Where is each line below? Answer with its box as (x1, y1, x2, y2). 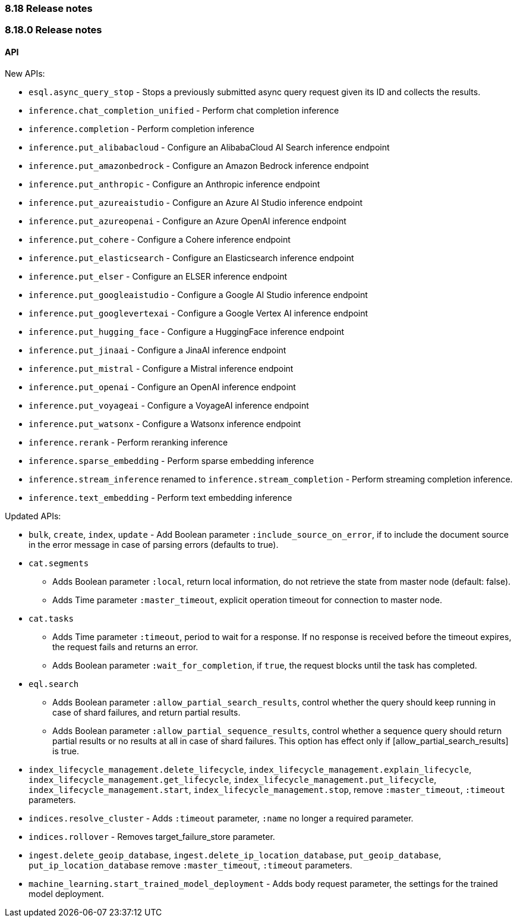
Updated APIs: (5, 510, 61, 521)
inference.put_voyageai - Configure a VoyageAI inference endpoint (29, 400, 309, 410)
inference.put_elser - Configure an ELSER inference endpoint (29, 271, 288, 281)
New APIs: (5, 68, 45, 79)
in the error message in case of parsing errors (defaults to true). (29, 539, 279, 550)
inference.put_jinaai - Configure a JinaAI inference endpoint (29, 344, 286, 355)
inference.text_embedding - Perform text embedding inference (29, 492, 292, 503)
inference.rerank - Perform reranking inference (29, 437, 228, 447)
